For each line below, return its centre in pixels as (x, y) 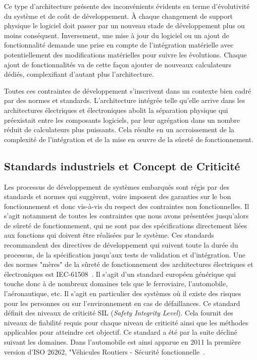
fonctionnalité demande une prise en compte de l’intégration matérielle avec (119, 45)
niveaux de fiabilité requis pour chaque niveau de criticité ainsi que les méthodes (126, 322)
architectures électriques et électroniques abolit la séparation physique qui (116, 110)
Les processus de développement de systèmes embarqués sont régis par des (117, 186)
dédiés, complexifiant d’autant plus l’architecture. (79, 74)
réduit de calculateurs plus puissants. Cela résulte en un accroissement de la (119, 129)
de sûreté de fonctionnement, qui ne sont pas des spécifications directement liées (126, 225)
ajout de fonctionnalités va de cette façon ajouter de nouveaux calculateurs (118, 64)
